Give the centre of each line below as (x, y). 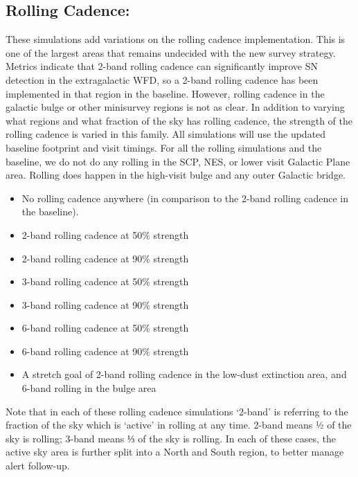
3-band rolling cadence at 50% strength (105, 281)
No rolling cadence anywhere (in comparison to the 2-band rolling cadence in (185, 198)
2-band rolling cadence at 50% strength (105, 234)
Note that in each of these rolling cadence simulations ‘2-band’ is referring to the (177, 411)
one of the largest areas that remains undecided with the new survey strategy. (171, 52)
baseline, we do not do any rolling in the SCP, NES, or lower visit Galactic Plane (178, 161)
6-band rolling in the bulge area (89, 388)
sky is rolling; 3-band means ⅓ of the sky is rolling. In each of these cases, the (171, 438)
